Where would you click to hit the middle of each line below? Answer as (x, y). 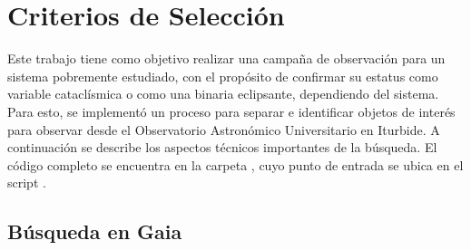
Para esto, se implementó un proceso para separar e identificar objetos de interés (231, 111)
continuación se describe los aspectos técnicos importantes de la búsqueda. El (222, 147)
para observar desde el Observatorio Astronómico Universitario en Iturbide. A (224, 129)
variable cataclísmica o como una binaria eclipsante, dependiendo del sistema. (223, 94)
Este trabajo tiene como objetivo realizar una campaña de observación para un (226, 58)
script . (27, 183)
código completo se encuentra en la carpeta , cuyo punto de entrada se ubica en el (235, 164)
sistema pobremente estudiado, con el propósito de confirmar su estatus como (223, 76)
